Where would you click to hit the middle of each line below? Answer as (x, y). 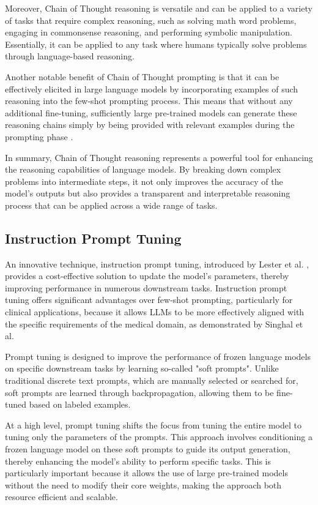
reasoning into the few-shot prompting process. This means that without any (149, 101)
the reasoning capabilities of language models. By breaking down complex (143, 169)
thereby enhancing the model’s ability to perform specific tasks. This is (138, 461)
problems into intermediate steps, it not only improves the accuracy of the (144, 181)
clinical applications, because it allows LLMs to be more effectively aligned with (155, 312)
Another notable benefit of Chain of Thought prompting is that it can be (142, 76)
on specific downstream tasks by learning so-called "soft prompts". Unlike (142, 368)
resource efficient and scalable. (61, 497)
